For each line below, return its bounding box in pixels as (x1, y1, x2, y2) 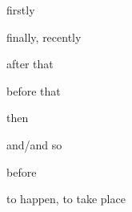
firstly (6, 2, 35, 18)
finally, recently (6, 28, 82, 45)
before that (6, 82, 61, 99)
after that (6, 55, 54, 72)
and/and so (6, 136, 62, 153)
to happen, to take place (6, 190, 126, 207)
